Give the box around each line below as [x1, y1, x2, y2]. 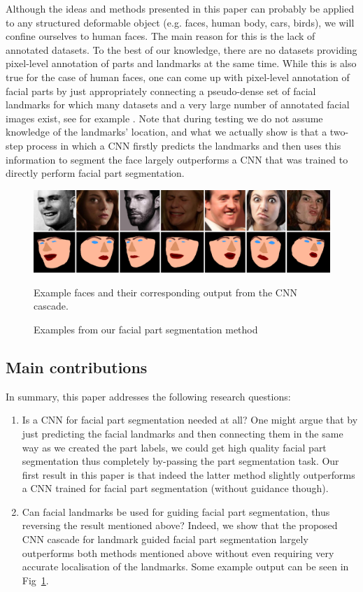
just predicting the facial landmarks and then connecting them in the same [22, 426, 343, 440]
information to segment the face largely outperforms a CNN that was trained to [6, 152, 348, 166]
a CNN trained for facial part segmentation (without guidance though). [22, 481, 329, 496]
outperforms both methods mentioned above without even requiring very [22, 545, 334, 560]
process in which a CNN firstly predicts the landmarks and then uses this [26, 138, 341, 152]
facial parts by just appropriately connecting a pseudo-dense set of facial [6, 83, 316, 98]
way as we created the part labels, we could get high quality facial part [22, 440, 327, 454]
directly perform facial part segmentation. [6, 166, 185, 180]
